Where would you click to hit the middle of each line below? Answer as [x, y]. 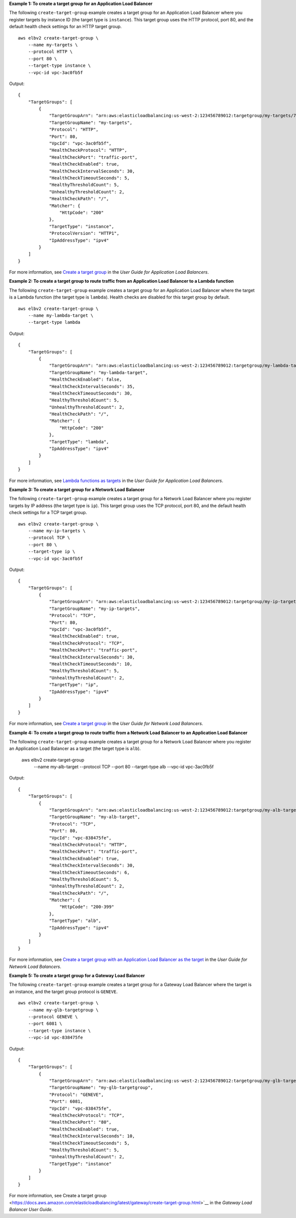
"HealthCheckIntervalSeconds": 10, [92, 1136]
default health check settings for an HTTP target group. [65, 27]
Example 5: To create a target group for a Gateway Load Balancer [77, 976]
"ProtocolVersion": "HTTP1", [84, 233]
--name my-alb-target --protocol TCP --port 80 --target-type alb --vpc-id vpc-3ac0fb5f [124, 767]
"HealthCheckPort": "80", [80, 1122]
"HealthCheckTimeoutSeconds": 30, [91, 393]
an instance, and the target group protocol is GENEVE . [63, 992]
